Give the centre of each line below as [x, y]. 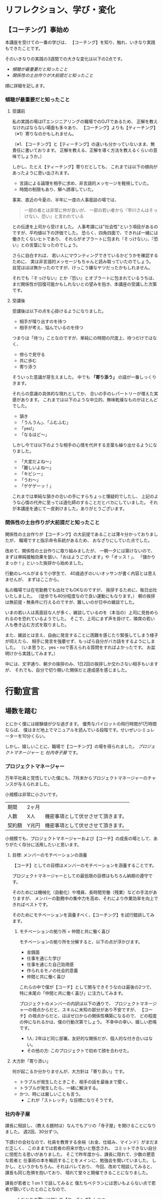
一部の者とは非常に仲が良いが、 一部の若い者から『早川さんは [87, 210]
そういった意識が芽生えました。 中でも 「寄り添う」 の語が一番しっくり [84, 377]
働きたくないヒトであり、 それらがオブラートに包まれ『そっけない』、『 [83, 239]
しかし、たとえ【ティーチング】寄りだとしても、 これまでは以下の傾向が [85, 167]
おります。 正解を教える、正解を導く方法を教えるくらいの [95, 150]
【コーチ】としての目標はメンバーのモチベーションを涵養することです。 [84, 865]
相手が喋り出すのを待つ [43, 321]
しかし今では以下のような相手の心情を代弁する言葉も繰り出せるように [82, 445]
